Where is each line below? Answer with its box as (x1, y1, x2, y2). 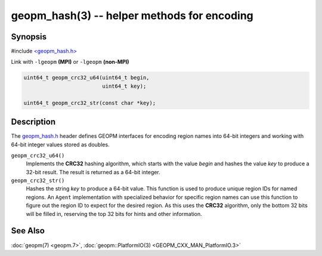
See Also (11, 226, 45, 236)
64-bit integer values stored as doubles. (11, 141, 110, 148)
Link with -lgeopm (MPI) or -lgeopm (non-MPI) (11, 58, 129, 66)
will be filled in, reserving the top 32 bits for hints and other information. (26, 210, 202, 217)
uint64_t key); (102, 82, 147, 90)
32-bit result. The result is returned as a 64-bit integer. (26, 168, 160, 175)
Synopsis (11, 32, 47, 42)
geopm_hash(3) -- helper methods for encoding (11, 9, 253, 22)
